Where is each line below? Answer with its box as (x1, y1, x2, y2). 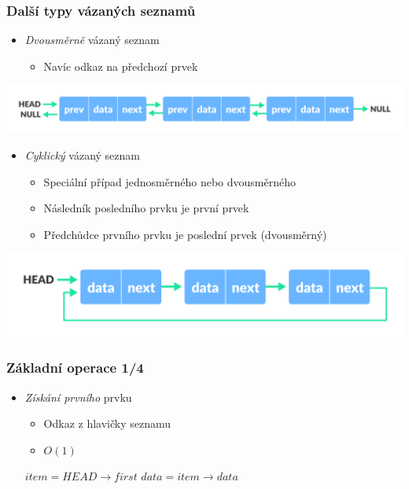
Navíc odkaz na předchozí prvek (43, 57, 198, 74)
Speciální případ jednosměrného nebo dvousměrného (43, 173, 296, 189)
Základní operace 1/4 (6, 358, 144, 377)
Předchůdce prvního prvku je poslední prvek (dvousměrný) (43, 226, 327, 242)
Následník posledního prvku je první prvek (43, 200, 249, 216)
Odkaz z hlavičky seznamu (43, 415, 171, 432)
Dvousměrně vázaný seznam (24, 31, 160, 48)
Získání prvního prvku (24, 388, 132, 405)
